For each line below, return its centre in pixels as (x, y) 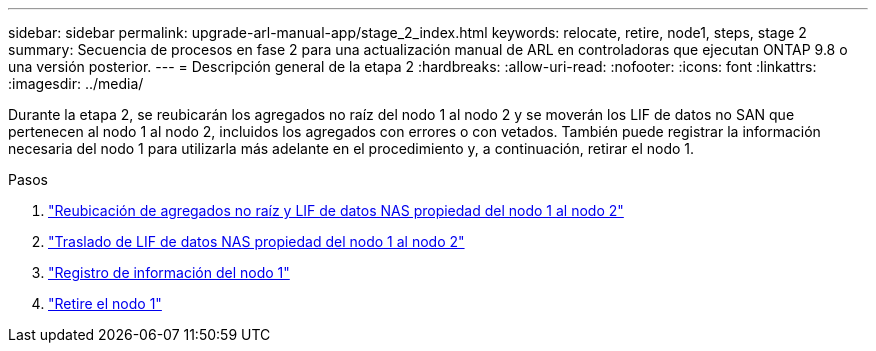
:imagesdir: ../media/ (76, 83)
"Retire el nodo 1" (105, 303)
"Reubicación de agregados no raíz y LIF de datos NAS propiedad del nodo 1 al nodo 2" (336, 210)
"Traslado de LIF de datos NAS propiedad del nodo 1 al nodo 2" (256, 241)
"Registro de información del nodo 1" (169, 272)
